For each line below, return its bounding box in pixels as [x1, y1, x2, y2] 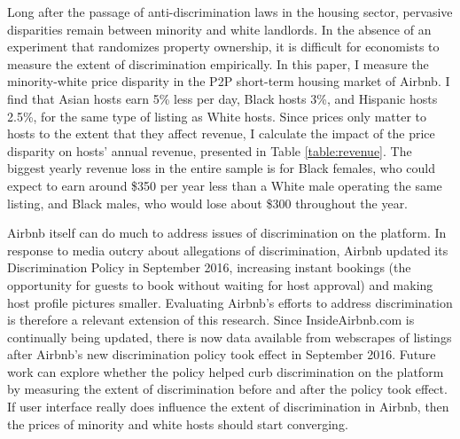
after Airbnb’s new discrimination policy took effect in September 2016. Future [7, 345, 436, 364]
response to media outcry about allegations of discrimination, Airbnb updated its [7, 240, 448, 259]
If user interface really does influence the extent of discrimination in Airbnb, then [7, 397, 449, 416]
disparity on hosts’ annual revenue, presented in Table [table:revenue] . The [7, 141, 412, 160]
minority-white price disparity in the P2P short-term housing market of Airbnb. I [7, 72, 450, 90]
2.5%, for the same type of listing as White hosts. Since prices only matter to [7, 106, 427, 125]
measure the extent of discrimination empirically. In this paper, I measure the [7, 54, 429, 73]
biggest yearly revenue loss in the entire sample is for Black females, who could [7, 159, 435, 177]
